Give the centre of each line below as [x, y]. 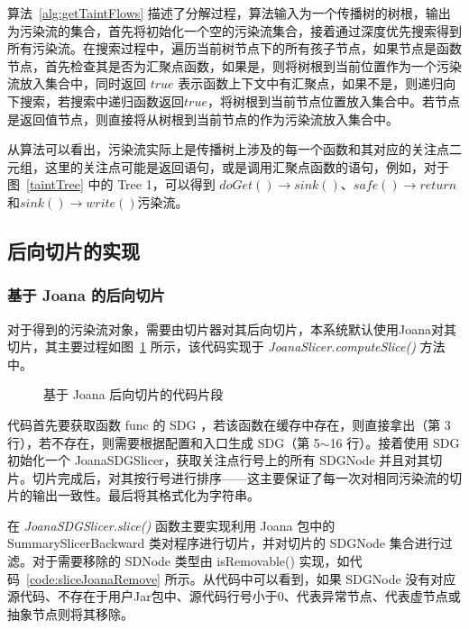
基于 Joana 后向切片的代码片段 [133, 394]
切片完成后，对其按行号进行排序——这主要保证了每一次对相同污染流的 [240, 477]
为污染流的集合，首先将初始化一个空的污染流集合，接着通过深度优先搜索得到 [234, 30]
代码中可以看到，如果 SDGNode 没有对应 [336, 578]
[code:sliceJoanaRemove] [94, 578]
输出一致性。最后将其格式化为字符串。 [146, 495]
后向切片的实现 [74, 250]
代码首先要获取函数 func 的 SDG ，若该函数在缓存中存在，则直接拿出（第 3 [229, 424]
